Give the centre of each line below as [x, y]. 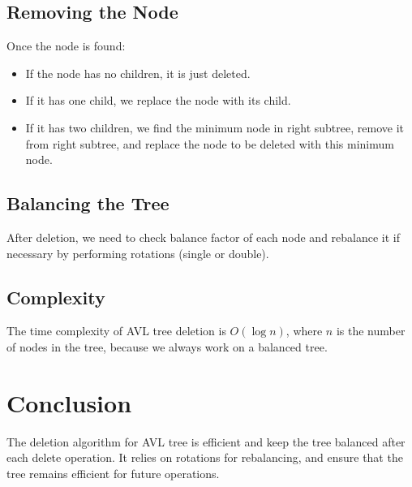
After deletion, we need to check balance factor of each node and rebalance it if [204, 237]
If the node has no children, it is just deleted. [138, 73]
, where [304, 331]
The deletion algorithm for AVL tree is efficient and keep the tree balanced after [206, 441]
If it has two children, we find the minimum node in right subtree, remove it [215, 127]
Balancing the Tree [88, 203]
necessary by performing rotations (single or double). [138, 253]
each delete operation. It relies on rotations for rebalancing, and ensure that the [205, 457]
